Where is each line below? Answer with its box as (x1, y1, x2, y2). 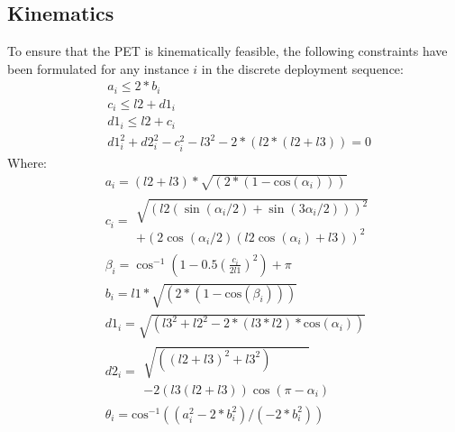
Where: (7, 152, 47, 171)
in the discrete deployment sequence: (201, 59, 404, 78)
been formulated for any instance (7, 59, 189, 78)
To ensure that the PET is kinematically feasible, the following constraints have (7, 41, 448, 60)
